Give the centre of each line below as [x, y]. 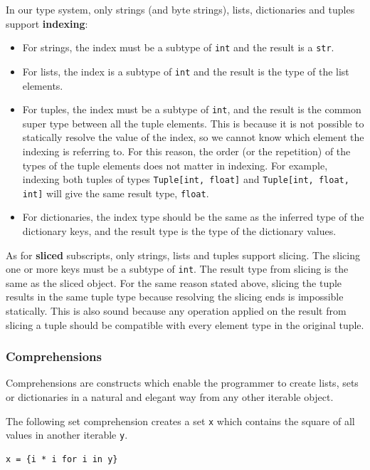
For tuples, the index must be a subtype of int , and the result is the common [192, 109]
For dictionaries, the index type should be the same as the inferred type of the [193, 217]
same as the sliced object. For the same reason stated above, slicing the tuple [174, 282]
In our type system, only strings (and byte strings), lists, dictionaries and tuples [180, 9]
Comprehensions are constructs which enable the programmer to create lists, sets [182, 383]
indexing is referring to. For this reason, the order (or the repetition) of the [186, 151]
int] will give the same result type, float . [116, 193]
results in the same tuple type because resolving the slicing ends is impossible [175, 297]
